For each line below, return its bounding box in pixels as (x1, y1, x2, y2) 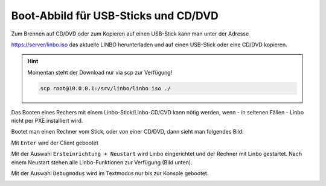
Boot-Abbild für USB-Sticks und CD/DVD (11, 9, 219, 22)
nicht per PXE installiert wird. (11, 117, 83, 125)
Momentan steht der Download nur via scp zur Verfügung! (27, 69, 173, 76)
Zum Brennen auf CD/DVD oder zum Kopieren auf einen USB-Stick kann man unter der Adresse (11, 30, 249, 37)
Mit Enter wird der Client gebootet (11, 139, 99, 146)
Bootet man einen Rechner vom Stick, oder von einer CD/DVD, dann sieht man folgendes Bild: (11, 128, 244, 135)
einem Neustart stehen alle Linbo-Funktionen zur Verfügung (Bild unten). (11, 158, 193, 166)
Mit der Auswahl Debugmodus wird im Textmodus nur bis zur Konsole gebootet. (11, 170, 209, 177)
